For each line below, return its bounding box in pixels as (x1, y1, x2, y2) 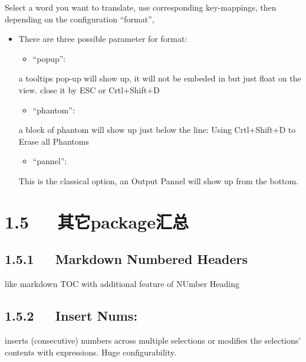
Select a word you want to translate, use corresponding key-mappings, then (5, 1, 277, 13)
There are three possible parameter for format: (18, 32, 187, 45)
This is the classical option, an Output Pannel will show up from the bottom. (18, 174, 299, 187)
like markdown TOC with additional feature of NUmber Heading (5, 278, 239, 290)
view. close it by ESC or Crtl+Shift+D (18, 83, 160, 96)
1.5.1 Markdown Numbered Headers (5, 250, 248, 268)
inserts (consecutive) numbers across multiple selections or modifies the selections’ (5, 334, 301, 346)
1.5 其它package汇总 (5, 209, 189, 233)
